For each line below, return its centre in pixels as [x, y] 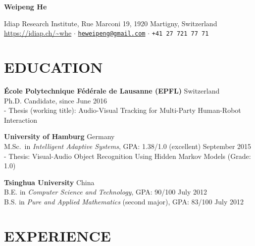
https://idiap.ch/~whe [38, 33]
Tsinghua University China [49, 182]
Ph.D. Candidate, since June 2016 [55, 100]
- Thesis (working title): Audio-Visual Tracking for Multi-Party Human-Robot [123, 110]
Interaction [21, 120]
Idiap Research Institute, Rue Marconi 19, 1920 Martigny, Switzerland [111, 23]
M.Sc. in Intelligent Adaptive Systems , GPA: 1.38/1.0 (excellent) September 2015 [128, 146]
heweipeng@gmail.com [112, 34]
